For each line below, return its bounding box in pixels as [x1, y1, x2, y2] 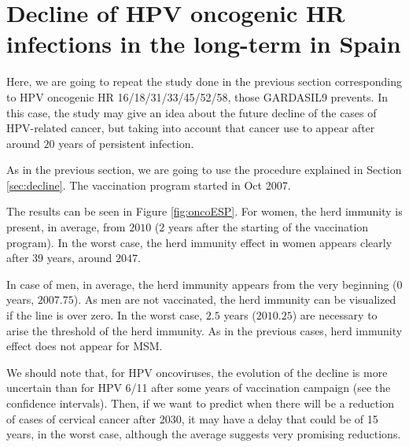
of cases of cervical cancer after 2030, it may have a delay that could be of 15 [6, 410, 378, 427]
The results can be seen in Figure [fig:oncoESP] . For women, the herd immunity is [6, 203, 403, 220]
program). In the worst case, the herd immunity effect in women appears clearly [6, 234, 392, 250]
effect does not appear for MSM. [6, 338, 163, 354]
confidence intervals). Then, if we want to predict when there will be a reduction [6, 395, 394, 411]
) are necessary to [292, 307, 378, 323]
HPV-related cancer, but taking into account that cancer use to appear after [6, 120, 375, 136]
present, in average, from [6, 219, 126, 235]
